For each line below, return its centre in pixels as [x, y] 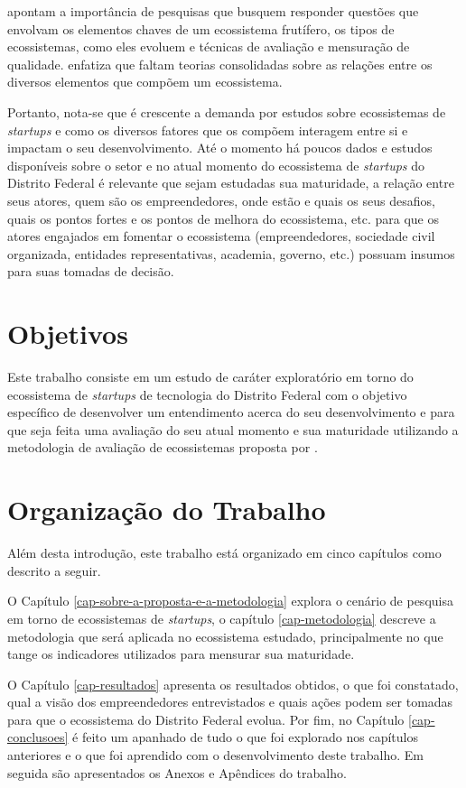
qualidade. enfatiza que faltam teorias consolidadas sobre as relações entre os [220, 64]
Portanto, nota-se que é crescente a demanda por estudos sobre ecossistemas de [227, 111]
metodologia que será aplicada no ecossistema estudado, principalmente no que [225, 636]
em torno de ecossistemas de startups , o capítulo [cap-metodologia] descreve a [222, 618]
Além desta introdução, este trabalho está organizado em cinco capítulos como [224, 553]
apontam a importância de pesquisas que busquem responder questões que [213, 11]
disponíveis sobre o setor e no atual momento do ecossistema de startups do [216, 165]
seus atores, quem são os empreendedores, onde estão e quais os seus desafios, [221, 200]
